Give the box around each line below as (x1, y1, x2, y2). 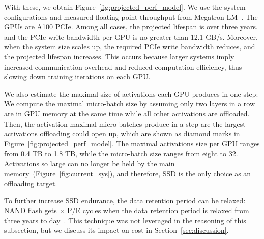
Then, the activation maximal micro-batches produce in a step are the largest (4, 118, 246, 129)
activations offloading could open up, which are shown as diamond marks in (4, 128, 240, 139)
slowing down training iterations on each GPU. (4, 71, 151, 82)
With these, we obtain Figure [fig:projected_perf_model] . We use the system (4, 2, 246, 12)
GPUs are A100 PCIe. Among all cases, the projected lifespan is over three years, (4, 21, 258, 32)
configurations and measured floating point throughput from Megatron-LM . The (4, 11, 258, 22)
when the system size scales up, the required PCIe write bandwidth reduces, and (4, 41, 255, 52)
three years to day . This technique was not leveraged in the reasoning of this (4, 215, 246, 225)
